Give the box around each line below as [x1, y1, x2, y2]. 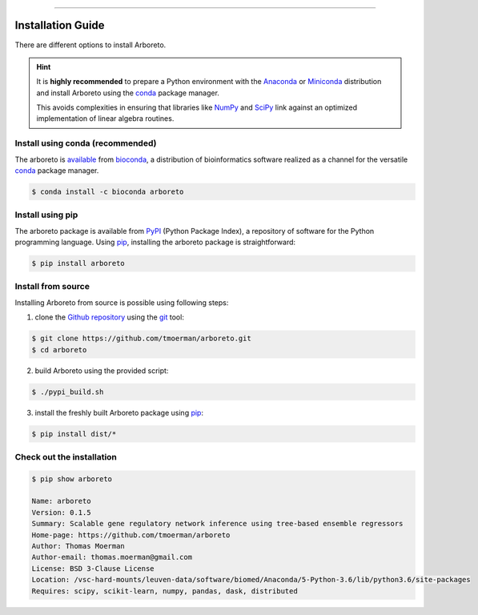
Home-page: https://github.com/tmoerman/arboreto [31, 530, 231, 540]
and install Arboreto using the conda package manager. [36, 88, 220, 98]
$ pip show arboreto [31, 474, 112, 484]
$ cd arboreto [31, 345, 87, 354]
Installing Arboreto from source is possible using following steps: [14, 297, 229, 307]
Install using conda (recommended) [14, 138, 157, 149]
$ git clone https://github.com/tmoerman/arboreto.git [31, 334, 251, 344]
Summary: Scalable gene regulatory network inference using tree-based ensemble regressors [31, 519, 404, 529]
